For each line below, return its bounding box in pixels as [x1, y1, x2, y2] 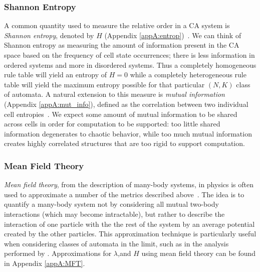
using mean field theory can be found [141, 248, 256, 258]
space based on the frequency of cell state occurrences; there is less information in [4, 50, 255, 60]
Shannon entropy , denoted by [4, 30, 94, 40]
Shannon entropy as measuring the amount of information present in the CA [4, 40, 239, 50]
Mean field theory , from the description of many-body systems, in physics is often [4, 179, 254, 190]
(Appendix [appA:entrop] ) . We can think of [104, 30, 241, 40]
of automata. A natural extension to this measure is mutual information [4, 89, 225, 99]
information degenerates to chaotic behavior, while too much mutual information [4, 128, 252, 139]
